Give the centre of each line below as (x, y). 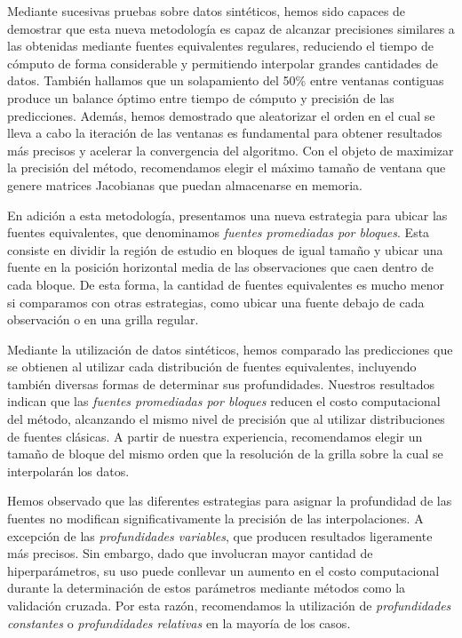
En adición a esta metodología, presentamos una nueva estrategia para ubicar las (227, 215)
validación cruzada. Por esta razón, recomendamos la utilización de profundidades (229, 605)
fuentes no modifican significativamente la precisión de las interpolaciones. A (215, 518)
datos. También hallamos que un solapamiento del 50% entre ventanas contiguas (226, 80)
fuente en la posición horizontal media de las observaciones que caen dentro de (220, 267)
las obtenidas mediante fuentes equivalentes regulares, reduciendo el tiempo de (220, 46)
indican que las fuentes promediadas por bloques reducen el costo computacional (224, 401)
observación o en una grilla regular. (103, 319)
